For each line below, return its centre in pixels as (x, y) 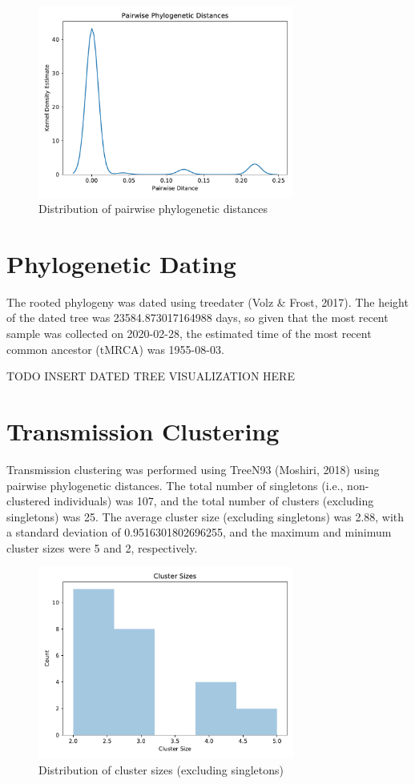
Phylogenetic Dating (121, 263)
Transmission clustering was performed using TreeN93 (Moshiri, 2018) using (193, 469)
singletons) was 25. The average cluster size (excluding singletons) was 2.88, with (205, 516)
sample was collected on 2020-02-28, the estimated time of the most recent (189, 333)
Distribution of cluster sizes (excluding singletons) (161, 769)
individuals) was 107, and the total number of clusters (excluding (214, 501)
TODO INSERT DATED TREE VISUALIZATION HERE (151, 376)
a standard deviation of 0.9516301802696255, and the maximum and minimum (199, 532)
